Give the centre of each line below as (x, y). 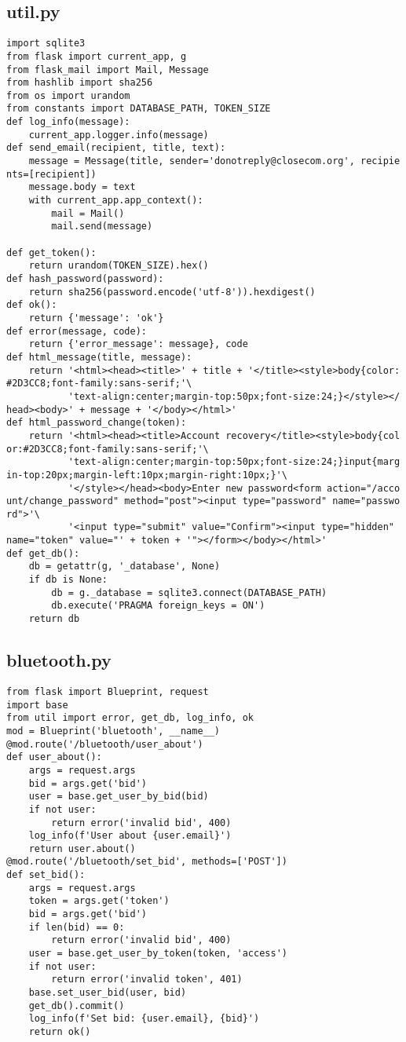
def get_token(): (51, 252)
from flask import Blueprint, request (108, 691)
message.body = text (82, 187)
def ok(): (32, 305)
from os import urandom (68, 95)
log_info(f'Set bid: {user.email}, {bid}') (144, 1019)
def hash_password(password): (85, 279)
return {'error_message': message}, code (138, 344)
